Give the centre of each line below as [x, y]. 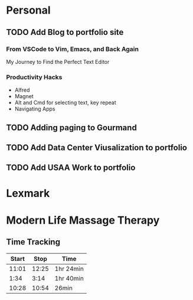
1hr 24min [69, 269]
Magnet [24, 96]
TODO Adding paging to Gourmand [71, 128]
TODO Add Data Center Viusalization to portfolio [97, 148]
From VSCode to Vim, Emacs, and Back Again [72, 49]
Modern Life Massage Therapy [83, 220]
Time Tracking [33, 242]
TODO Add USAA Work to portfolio [71, 168]
